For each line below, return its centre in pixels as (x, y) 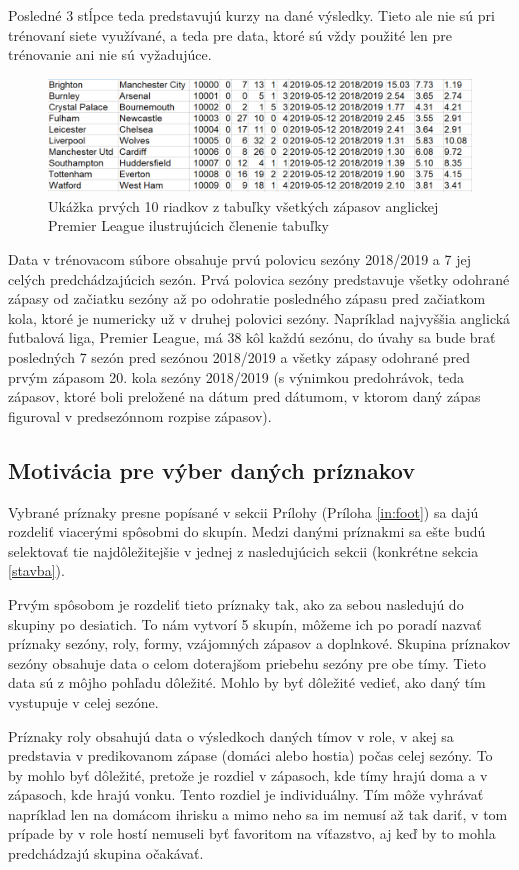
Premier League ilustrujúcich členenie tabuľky (188, 225)
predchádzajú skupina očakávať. (106, 853)
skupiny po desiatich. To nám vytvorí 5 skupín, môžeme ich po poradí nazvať (245, 623)
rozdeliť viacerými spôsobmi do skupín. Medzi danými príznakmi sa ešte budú (247, 531)
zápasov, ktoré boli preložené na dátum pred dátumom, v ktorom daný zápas (244, 396)
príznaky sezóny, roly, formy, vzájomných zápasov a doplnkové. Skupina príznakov (259, 643)
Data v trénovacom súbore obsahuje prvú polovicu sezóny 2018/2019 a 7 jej (239, 259)
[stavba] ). (36, 570)
